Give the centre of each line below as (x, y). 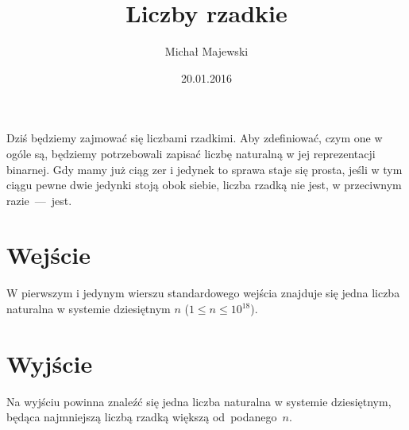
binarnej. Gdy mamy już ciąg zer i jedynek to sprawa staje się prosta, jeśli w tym (204, 169)
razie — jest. (39, 200)
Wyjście (50, 363)
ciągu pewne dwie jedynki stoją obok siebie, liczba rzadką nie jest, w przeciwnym (204, 185)
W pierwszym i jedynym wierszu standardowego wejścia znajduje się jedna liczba (203, 293)
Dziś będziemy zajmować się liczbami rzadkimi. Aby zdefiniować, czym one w (195, 138)
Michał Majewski (206, 51)
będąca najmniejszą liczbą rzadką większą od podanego (142, 417)
